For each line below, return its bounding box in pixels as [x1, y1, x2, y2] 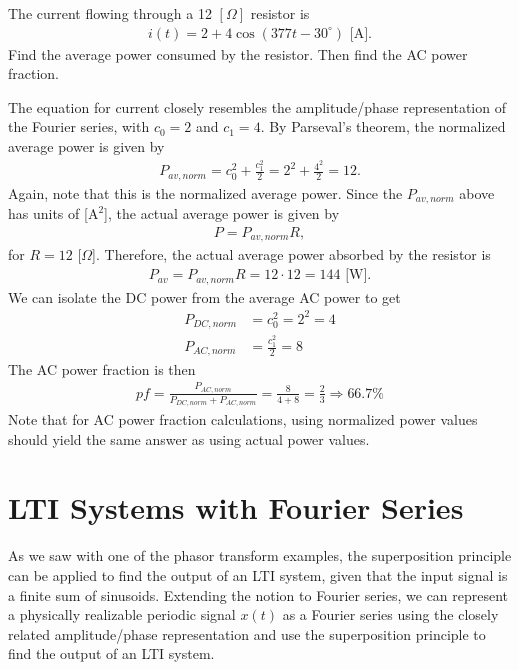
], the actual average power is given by [104, 203, 340, 224]
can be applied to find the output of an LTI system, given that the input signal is [8, 564, 508, 585]
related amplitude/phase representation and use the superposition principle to [8, 623, 486, 644]
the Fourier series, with [8, 116, 150, 137]
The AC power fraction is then [8, 358, 196, 379]
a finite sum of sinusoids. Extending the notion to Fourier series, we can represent [8, 584, 509, 605]
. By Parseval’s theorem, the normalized [260, 116, 506, 137]
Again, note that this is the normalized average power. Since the [8, 182, 403, 203]
